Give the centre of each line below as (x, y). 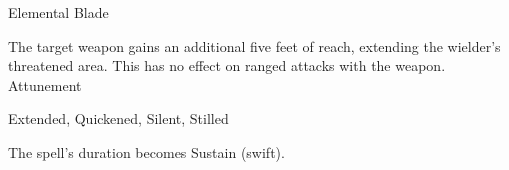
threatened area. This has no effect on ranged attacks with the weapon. (227, 65)
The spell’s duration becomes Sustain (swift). (146, 151)
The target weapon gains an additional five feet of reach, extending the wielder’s (254, 45)
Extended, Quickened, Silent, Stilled (118, 118)
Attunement (45, 84)
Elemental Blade (58, 12)
